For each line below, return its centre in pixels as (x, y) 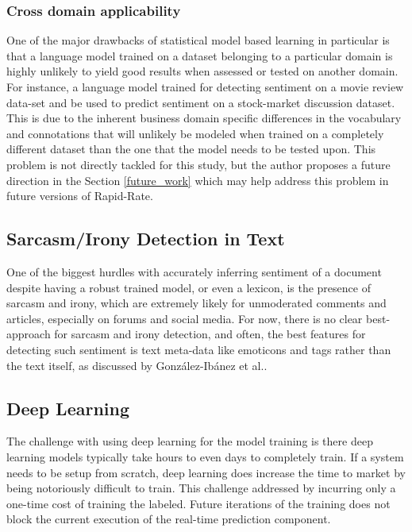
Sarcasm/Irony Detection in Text (146, 239)
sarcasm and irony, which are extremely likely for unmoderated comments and (196, 303)
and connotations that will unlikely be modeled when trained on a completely (195, 133)
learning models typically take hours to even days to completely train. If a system (205, 456)
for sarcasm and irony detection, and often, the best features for (210, 334)
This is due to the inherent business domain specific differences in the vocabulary (204, 118)
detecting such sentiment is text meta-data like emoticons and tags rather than (199, 349)
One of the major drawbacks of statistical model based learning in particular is (198, 40)
